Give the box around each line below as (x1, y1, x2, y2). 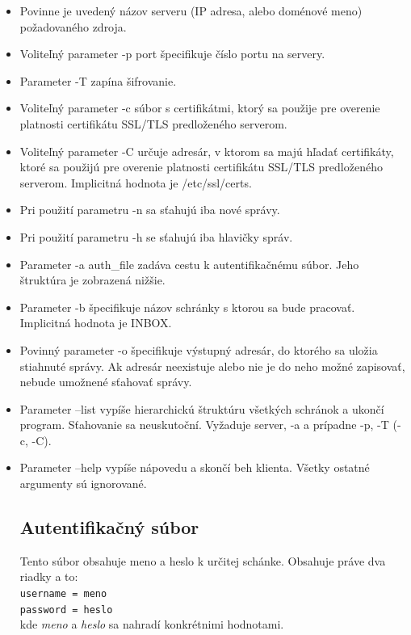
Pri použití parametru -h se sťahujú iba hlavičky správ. (19, 228, 293, 245)
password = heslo (19, 603, 113, 616)
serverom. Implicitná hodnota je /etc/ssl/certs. (19, 174, 252, 191)
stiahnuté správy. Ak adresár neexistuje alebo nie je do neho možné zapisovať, (19, 357, 405, 374)
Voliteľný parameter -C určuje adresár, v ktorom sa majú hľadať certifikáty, (19, 142, 394, 159)
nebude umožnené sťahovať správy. (19, 373, 192, 390)
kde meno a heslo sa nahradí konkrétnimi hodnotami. (19, 616, 284, 633)
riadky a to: (19, 568, 78, 585)
